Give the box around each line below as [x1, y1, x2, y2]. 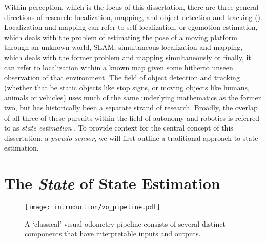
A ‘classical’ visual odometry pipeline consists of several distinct [25, 218, 226, 229]
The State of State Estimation [4, 173, 220, 194]
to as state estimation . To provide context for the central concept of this [4, 122, 233, 133]
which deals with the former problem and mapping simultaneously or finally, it [4, 51, 251, 62]
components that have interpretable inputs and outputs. [25, 228, 201, 239]
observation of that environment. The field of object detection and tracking [4, 72, 240, 83]
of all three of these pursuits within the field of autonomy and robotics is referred [4, 112, 260, 123]
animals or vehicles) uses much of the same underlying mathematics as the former [4, 92, 261, 103]
